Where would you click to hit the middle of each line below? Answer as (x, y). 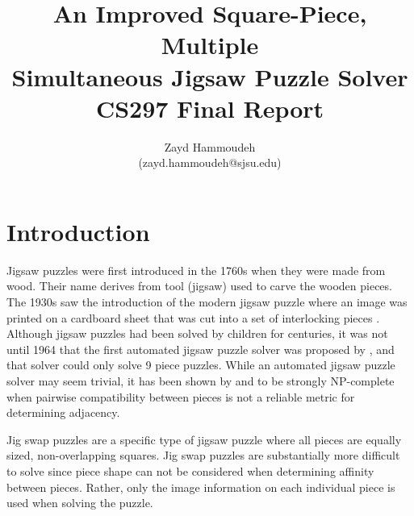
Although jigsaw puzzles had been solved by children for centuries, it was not (197, 333)
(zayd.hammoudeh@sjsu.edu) (210, 162)
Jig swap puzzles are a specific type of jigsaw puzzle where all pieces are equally (204, 439)
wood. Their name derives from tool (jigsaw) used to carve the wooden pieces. (199, 286)
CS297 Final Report (210, 108)
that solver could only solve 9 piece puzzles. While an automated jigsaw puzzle (201, 365)
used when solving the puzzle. (80, 503)
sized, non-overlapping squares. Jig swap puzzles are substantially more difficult (203, 455)
